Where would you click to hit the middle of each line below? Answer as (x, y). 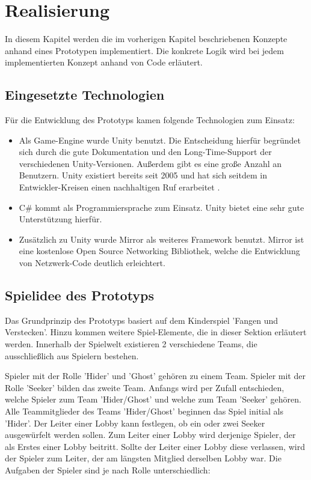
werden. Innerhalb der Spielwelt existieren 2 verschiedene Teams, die (131, 344)
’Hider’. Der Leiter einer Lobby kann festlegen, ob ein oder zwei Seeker (135, 423)
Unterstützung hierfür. (60, 219)
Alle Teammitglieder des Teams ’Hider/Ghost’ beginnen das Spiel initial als (144, 411)
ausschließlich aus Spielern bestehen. (72, 355)
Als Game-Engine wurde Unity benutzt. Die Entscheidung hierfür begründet (160, 140)
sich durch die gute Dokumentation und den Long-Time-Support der (145, 152)
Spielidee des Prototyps (80, 295)
